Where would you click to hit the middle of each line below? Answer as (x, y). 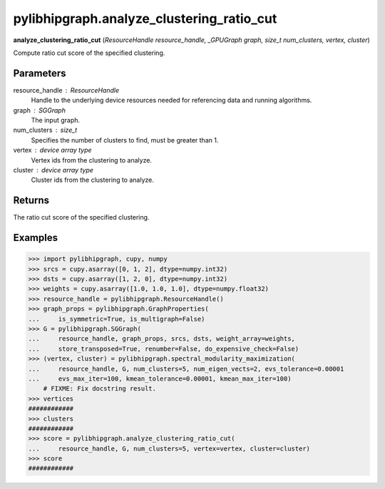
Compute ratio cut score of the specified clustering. (89, 53)
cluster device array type (53, 170)
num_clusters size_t (45, 130)
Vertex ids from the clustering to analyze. (92, 160)
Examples (36, 238)
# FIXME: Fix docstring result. (100, 389)
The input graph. (56, 120)
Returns (31, 201)
